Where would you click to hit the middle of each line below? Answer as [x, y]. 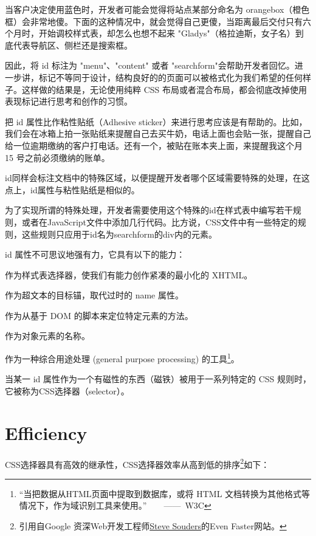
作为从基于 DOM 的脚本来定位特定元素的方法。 [99, 315]
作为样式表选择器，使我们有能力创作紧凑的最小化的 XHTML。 [129, 274]
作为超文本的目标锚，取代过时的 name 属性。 [94, 295]
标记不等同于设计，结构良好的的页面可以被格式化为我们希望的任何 [170, 77]
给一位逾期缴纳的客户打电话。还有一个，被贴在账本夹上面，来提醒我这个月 [154, 145]
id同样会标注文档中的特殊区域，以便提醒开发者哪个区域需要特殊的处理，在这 [157, 178]
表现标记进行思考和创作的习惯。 [69, 101]
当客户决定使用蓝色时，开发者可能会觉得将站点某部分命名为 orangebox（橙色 [157, 9]
